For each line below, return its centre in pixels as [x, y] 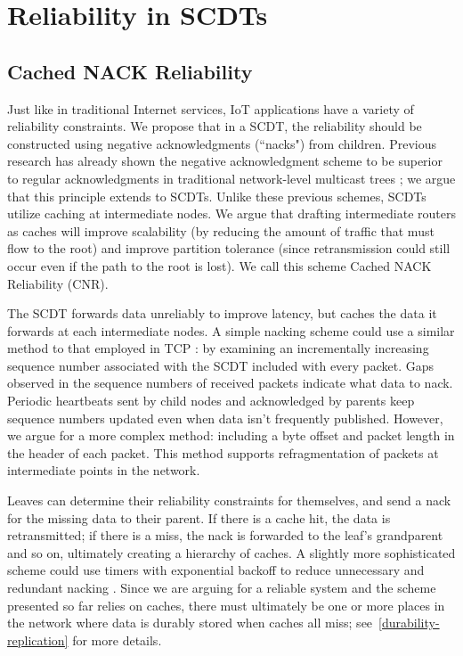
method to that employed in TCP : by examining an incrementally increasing [218, 348]
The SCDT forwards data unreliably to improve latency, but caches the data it [222, 313]
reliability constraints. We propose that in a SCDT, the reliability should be [215, 126]
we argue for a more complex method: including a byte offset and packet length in [231, 435]
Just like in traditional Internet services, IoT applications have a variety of [211, 108]
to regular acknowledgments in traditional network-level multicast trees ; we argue [231, 178]
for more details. [117, 640]
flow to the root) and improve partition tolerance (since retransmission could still [229, 248]
